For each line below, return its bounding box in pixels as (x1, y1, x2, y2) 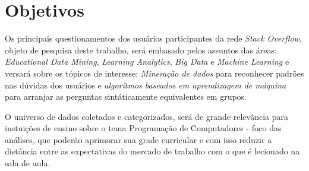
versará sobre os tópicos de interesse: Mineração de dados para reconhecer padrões (5, 66, 304, 79)
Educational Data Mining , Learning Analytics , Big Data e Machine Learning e (5, 55, 289, 68)
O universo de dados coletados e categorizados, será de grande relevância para (5, 110, 288, 122)
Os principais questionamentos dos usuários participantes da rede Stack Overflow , (5, 32, 302, 45)
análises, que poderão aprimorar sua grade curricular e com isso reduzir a (5, 133, 272, 145)
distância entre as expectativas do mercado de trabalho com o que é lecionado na (5, 145, 300, 157)
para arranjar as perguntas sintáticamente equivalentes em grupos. (5, 90, 247, 103)
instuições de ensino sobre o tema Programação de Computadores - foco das (5, 122, 282, 134)
